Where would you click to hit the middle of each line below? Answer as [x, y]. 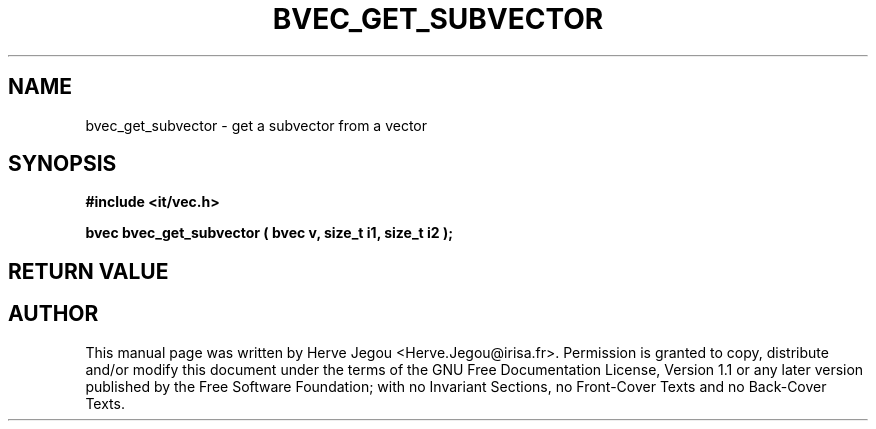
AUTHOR [53, 314]
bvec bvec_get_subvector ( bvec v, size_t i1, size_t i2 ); [269, 233]
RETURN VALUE [88, 271]
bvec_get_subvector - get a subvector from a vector [256, 125]
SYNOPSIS [62, 164]
